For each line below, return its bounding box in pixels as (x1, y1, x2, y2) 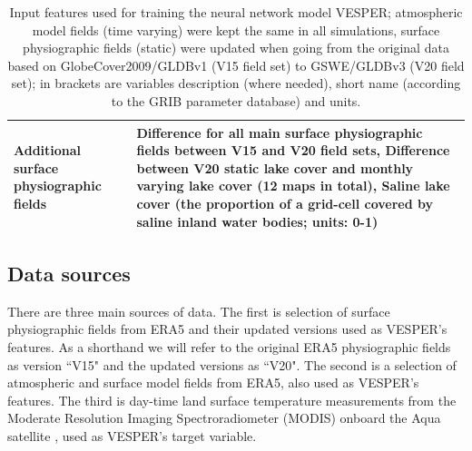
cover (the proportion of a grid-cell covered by (136, 193, 433, 212)
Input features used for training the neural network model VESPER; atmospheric (9, 3, 463, 21)
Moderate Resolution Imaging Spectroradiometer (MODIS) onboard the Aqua (7, 408, 441, 427)
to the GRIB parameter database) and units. (111, 91, 361, 110)
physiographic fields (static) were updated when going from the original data (23, 38, 449, 57)
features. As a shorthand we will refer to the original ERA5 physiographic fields (7, 338, 451, 357)
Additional (14, 141, 82, 160)
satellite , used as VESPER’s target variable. (7, 426, 257, 445)
